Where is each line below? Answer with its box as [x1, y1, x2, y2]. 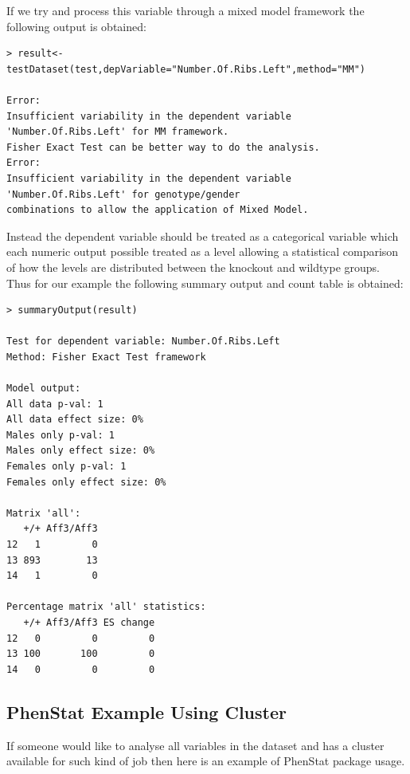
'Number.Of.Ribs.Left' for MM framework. [6, 126, 229, 138]
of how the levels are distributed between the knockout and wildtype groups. [6, 258, 380, 275]
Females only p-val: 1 [6, 461, 127, 473]
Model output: [6, 383, 81, 395]
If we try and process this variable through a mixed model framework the [6, 2, 365, 18]
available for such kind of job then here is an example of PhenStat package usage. [6, 752, 405, 769]
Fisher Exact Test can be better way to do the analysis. [6, 141, 320, 153]
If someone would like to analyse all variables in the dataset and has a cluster [6, 737, 385, 753]
